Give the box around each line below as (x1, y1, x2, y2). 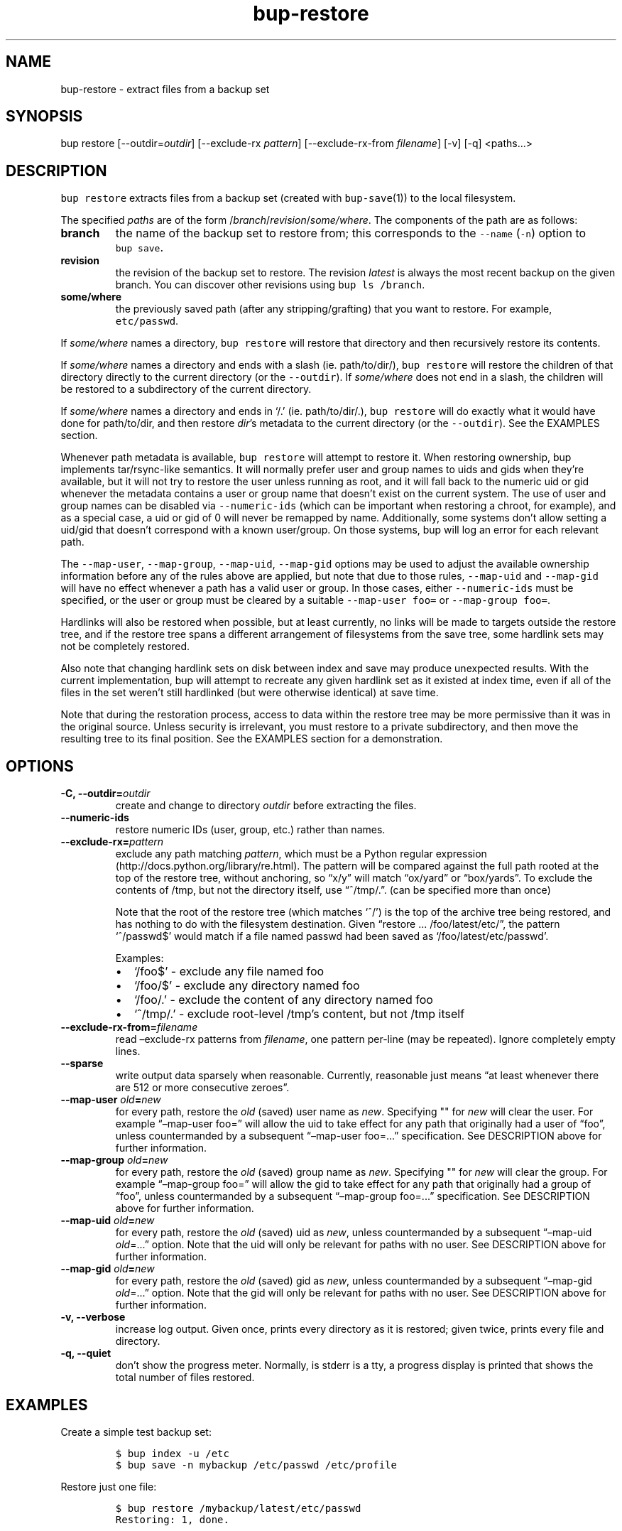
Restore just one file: (60, 1480, 157, 1493)
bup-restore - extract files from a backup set (60, 82, 270, 95)
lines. (115, 1045, 141, 1058)
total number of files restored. (115, 1371, 255, 1384)
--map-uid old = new (60, 1214, 155, 1227)
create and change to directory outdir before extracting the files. (115, 799, 417, 812)
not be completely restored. (60, 640, 190, 653)
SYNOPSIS (6, 107, 83, 126)
